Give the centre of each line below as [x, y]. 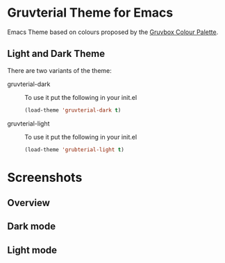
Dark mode [32, 227]
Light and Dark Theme [56, 54]
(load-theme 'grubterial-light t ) [75, 150]
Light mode [32, 250]
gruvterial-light [28, 124]
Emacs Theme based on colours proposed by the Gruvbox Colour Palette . [113, 32]
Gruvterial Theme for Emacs [90, 13]
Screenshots [45, 177]
